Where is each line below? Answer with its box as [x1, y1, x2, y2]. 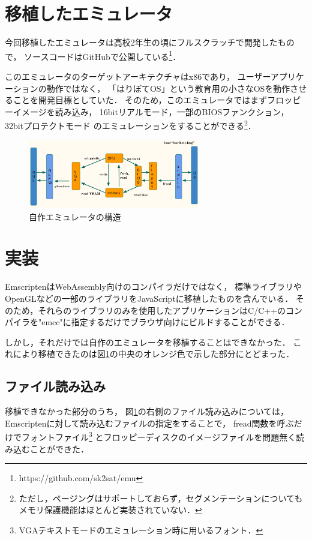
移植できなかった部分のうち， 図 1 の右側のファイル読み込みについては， [5, 405, 289, 418]
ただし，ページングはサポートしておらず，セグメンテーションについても [19, 491, 303, 504]
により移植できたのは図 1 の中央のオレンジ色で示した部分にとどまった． [13, 347, 295, 360]
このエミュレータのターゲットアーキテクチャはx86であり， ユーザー [5, 70, 271, 82]
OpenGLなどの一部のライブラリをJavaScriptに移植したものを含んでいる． [5, 292, 293, 304]
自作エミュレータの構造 [29, 210, 121, 223]
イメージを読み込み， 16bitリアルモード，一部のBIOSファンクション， [13, 105, 289, 118]
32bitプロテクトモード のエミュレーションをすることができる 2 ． [5, 118, 256, 131]
